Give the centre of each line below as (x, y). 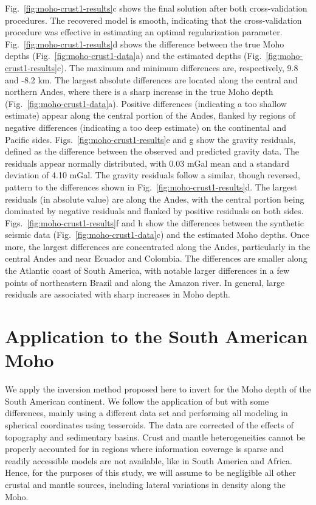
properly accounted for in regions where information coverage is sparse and (144, 449)
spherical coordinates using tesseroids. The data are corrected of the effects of (149, 424)
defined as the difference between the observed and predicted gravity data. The (152, 151)
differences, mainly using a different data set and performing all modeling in (146, 413)
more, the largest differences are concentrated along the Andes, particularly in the (158, 246)
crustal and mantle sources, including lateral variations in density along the (145, 484)
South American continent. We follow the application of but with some (137, 401)
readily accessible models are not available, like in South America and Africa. (149, 460)
